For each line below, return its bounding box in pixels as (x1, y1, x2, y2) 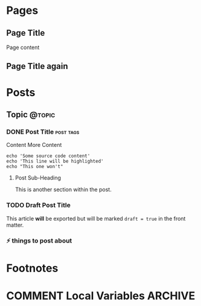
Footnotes (6, 261, 59, 275)
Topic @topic (6, 109, 56, 120)
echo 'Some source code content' (6, 153, 91, 159)
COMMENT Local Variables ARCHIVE (6, 288, 196, 302)
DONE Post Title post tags (6, 128, 80, 136)
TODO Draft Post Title (6, 201, 71, 209)
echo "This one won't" (6, 164, 63, 170)
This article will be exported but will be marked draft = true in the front (6, 215, 186, 222)
